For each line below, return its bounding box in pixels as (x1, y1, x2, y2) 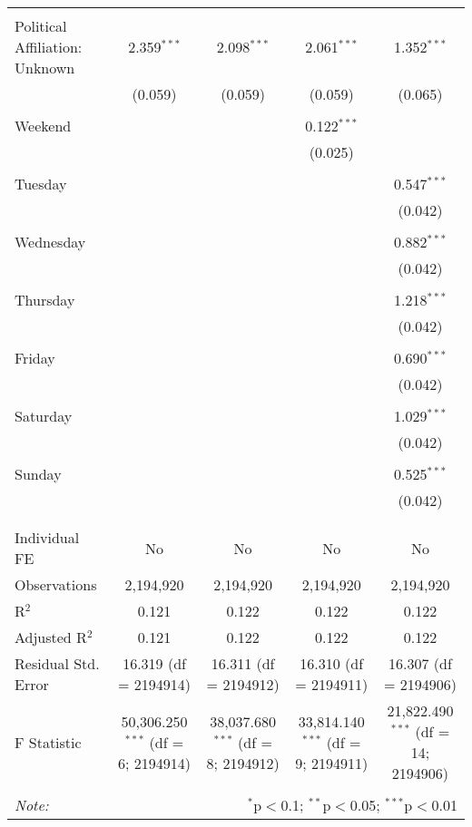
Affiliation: (15, 36, 83, 57)
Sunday (15, 463, 62, 484)
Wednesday (15, 231, 86, 252)
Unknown (15, 57, 75, 78)
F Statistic (15, 731, 82, 753)
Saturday (15, 405, 73, 426)
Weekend (15, 115, 72, 136)
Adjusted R (15, 627, 87, 647)
